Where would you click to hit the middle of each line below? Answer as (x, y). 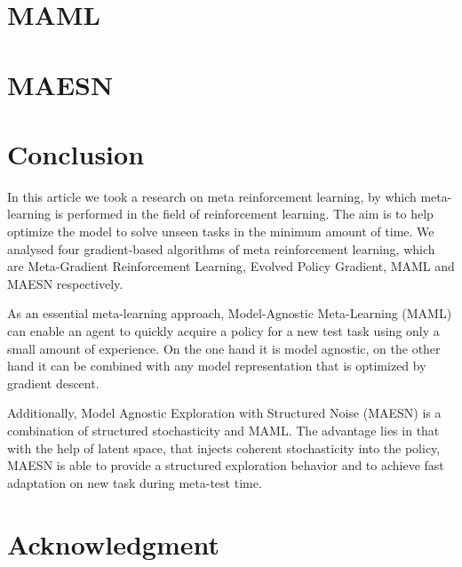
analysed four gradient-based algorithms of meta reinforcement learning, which (221, 248)
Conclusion (76, 153)
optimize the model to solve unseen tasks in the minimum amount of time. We (221, 232)
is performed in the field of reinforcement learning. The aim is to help (244, 214)
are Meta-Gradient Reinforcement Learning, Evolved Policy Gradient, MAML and (231, 266)
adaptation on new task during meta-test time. (135, 482)
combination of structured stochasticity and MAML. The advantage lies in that (223, 430)
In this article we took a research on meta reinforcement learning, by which (212, 196)
